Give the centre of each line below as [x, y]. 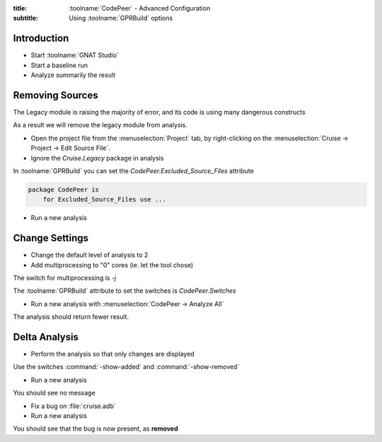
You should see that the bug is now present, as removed [95, 429]
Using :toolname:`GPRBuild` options [121, 18]
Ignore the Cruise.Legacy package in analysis [97, 158]
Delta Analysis [46, 337]
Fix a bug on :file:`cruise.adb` [73, 406]
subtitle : [26, 18]
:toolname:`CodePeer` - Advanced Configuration [140, 8]
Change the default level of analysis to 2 [89, 255]
